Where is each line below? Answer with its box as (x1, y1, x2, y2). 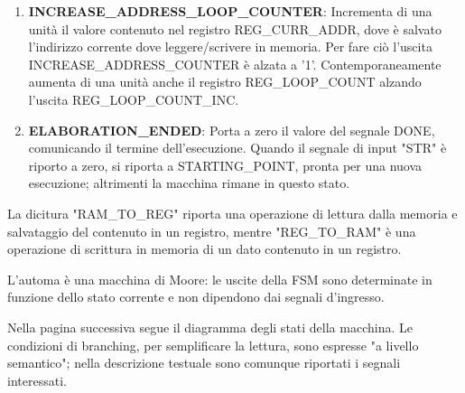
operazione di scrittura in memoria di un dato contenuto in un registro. (7, 239, 402, 258)
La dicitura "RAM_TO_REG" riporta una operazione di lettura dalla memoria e (7, 203, 458, 222)
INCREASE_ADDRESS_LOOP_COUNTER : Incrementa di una (28, 2, 432, 20)
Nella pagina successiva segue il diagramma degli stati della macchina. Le (7, 317, 413, 336)
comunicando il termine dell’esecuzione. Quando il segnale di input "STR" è (28, 138, 447, 157)
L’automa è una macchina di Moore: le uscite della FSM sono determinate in (7, 269, 432, 288)
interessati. (7, 370, 67, 389)
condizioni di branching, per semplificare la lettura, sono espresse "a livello (7, 335, 419, 354)
